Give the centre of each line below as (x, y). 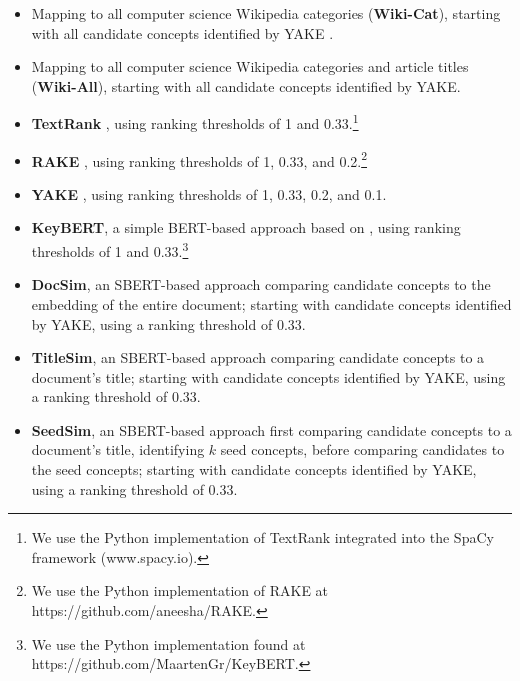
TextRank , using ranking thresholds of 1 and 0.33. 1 (195, 122)
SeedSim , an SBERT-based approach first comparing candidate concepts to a (271, 429)
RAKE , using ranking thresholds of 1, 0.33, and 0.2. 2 (199, 159)
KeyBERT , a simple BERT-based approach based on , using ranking (246, 227)
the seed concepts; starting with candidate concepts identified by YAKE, (254, 469)
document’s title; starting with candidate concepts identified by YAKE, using (268, 376)
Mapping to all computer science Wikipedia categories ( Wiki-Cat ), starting (266, 13)
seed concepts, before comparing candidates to (362, 449)
